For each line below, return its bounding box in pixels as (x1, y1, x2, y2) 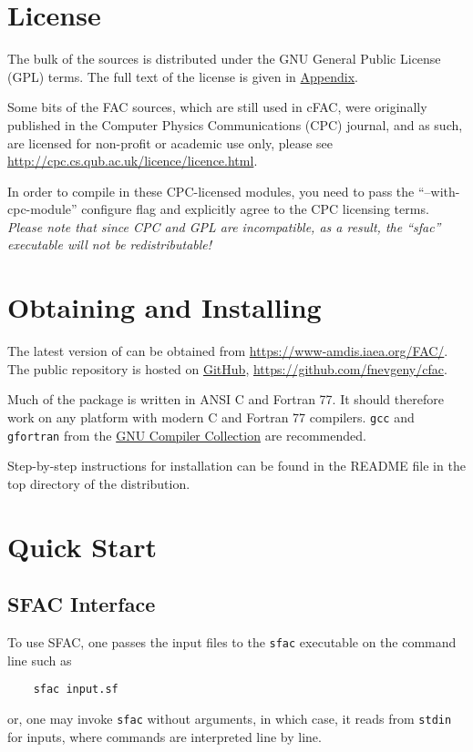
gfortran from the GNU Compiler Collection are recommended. (7, 425, 366, 444)
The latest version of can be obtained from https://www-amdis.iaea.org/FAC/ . (7, 341, 448, 361)
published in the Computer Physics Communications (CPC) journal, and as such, (7, 115, 463, 134)
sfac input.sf (33, 683, 118, 696)
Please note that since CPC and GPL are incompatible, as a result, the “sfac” (7, 217, 441, 236)
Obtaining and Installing (7, 289, 322, 326)
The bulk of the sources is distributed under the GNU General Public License (7, 49, 441, 68)
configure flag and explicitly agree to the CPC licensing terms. (81, 199, 429, 218)
